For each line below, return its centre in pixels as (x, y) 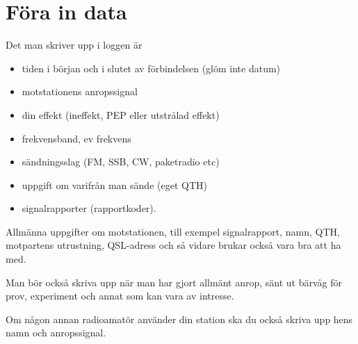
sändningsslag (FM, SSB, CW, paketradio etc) (121, 162)
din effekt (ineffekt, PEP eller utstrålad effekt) (121, 114)
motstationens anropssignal (80, 91)
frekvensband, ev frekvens (76, 138)
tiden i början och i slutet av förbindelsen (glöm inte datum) (151, 68)
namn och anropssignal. (56, 333)
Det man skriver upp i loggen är (74, 45)
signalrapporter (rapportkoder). (89, 208)
